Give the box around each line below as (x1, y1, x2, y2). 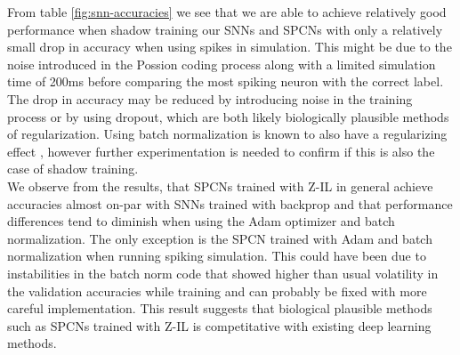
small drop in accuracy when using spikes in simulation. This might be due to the (7, 37, 452, 56)
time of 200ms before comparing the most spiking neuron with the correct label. (7, 72, 444, 91)
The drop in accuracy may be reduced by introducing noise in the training (7, 89, 413, 108)
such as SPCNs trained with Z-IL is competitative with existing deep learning (7, 316, 432, 335)
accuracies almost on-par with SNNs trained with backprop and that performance (7, 194, 453, 213)
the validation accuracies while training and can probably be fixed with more (7, 281, 427, 300)
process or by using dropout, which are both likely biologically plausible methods (7, 107, 449, 125)
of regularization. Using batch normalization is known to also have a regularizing (7, 125, 448, 143)
